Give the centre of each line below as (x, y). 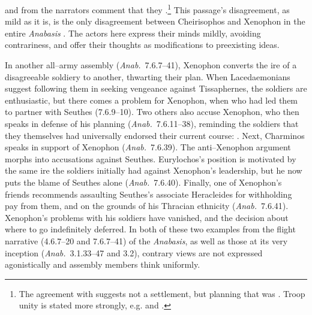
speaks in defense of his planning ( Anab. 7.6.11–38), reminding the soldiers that (152, 123)
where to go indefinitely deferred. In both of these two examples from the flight (150, 229)
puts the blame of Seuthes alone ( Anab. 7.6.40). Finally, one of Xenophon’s (143, 182)
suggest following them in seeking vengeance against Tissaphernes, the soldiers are (156, 88)
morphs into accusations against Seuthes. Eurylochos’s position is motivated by (151, 158)
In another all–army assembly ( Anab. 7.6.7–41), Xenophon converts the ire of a (151, 65)
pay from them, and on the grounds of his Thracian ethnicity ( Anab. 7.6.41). (147, 206)
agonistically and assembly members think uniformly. (103, 264)
